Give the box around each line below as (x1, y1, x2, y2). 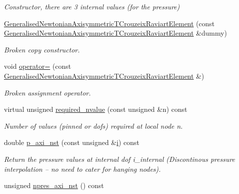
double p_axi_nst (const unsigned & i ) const (4, 137, 139, 147)
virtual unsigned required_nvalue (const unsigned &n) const (4, 104, 187, 114)
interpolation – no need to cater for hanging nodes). (4, 163, 161, 174)
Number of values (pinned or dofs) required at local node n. (4, 120, 183, 131)
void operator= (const (4, 61, 71, 71)
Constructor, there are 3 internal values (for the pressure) (4, 1, 180, 11)
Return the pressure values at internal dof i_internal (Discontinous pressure (4, 153, 235, 164)
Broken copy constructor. (4, 44, 80, 54)
